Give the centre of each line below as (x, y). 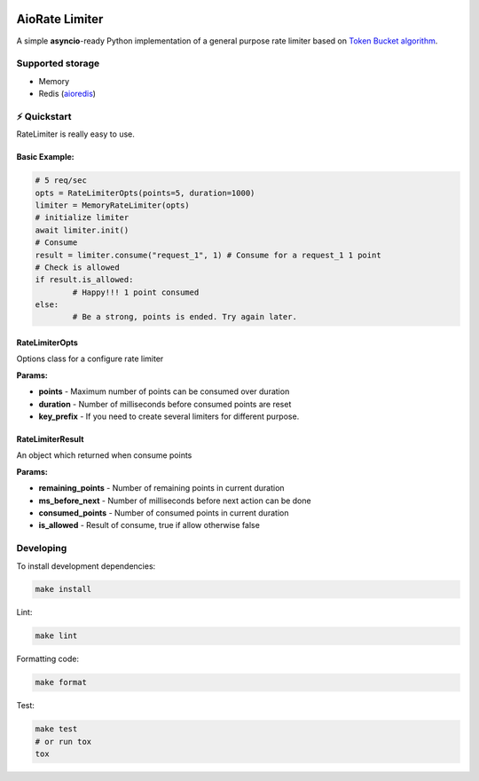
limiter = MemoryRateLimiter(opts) (112, 205)
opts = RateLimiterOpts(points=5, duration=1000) (145, 193)
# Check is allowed (77, 267)
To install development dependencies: (86, 566)
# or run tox (63, 742)
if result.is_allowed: (84, 280)
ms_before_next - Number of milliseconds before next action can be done (175, 501)
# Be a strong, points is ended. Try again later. (185, 317)
